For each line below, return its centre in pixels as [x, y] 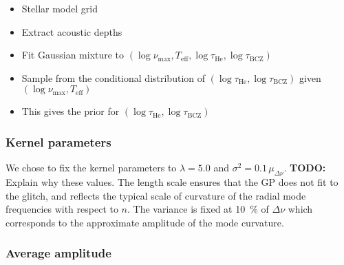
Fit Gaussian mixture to [73, 55]
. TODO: [305, 168]
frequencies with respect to [62, 209]
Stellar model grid [60, 8]
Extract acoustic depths [72, 31]
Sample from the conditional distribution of [114, 77]
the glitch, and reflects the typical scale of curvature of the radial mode [156, 195]
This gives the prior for [71, 111]
